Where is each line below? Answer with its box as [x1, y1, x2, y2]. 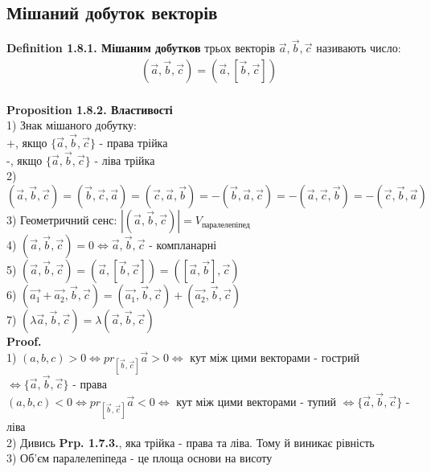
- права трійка [99, 134, 168, 151]
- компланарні [149, 236, 217, 253]
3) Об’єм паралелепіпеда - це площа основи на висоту [6, 449, 273, 466]
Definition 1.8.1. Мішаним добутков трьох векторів [6, 39, 276, 56]
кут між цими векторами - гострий [190, 348, 359, 365]
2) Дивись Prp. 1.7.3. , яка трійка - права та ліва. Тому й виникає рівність [6, 433, 375, 450]
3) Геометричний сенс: [6, 211, 117, 228]
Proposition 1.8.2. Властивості [6, 101, 173, 117]
